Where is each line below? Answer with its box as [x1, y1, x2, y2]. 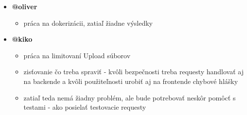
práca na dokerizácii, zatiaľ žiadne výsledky [23, 17, 153, 28]
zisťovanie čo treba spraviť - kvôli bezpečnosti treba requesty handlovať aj [23, 66, 244, 77]
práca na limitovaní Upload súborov [23, 50, 131, 60]
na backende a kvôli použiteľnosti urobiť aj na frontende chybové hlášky [23, 76, 238, 86]
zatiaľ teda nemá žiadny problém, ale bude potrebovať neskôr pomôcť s [23, 92, 236, 102]
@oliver [12, 1, 37, 11]
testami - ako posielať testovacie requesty [23, 102, 146, 112]
